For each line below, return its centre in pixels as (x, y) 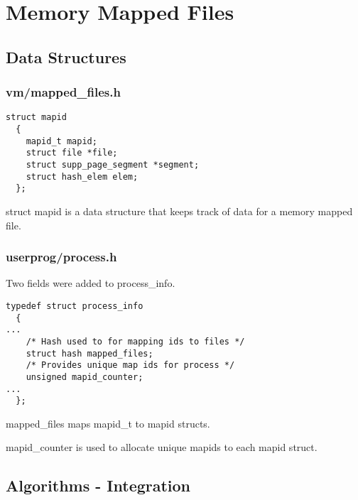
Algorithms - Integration (98, 485)
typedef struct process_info (75, 306)
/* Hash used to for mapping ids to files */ (135, 341)
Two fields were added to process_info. (91, 283)
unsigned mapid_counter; (85, 377)
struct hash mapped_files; (89, 353)
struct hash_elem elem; (82, 176)
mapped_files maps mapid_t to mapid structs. (108, 423)
